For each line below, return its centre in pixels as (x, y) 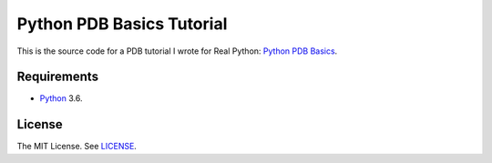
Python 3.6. (61, 98)
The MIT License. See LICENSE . (77, 147)
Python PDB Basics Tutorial (122, 24)
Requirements (58, 77)
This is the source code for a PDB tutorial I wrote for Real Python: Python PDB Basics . (177, 51)
